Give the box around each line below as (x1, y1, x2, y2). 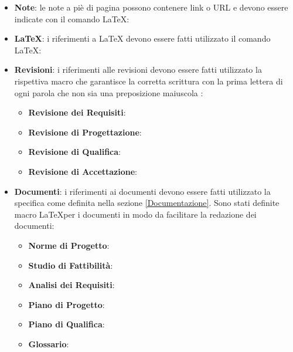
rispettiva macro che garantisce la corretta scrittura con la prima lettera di (14, 75, 283, 87)
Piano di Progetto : (28, 298, 105, 310)
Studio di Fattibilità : (28, 259, 113, 271)
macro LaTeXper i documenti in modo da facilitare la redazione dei (14, 208, 257, 220)
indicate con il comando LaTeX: (14, 12, 130, 25)
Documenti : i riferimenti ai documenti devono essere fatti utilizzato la (14, 185, 271, 197)
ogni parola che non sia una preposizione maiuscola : (14, 86, 203, 99)
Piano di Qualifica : (28, 318, 105, 330)
